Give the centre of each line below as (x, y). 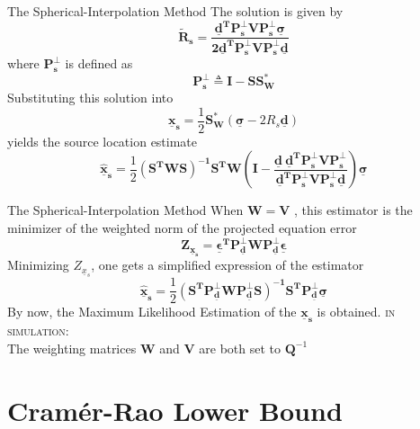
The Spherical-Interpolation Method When (125, 210)
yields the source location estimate (103, 141)
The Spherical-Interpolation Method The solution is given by (175, 11)
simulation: (38, 331)
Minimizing (38, 265)
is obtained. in (356, 312)
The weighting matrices (72, 348)
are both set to (240, 348)
